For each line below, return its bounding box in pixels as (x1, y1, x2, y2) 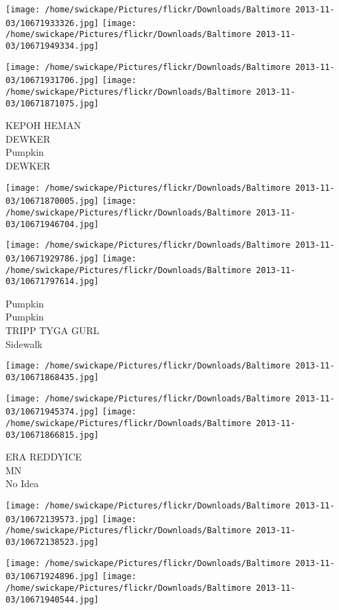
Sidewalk (5, 336, 43, 351)
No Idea (5, 476, 39, 491)
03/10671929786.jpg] (5, 253, 100, 263)
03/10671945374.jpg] (5, 407, 100, 417)
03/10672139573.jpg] (5, 514, 100, 524)
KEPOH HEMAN (5, 118, 81, 132)
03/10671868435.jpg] (5, 372, 100, 382)
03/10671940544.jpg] (5, 594, 100, 605)
